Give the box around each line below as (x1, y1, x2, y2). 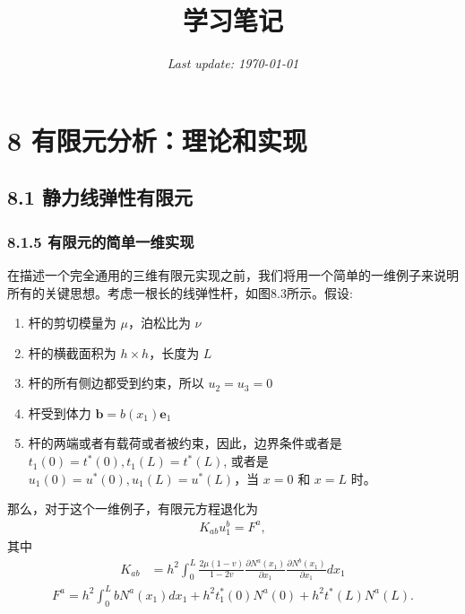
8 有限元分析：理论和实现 (7, 121, 307, 158)
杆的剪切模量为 (28, 313, 116, 332)
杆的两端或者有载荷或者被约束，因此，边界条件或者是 (28, 434, 342, 452)
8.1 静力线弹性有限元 (7, 183, 193, 211)
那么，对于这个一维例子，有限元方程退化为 (7, 499, 258, 518)
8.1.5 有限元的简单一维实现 (7, 230, 194, 252)
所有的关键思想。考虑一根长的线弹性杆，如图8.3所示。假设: (7, 283, 353, 302)
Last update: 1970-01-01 (167, 54, 299, 73)
